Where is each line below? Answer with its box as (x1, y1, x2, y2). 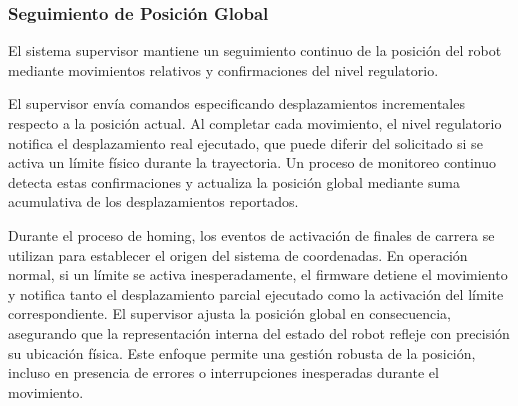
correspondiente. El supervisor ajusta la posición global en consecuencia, (8, 303, 452, 324)
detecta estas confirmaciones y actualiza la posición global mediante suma (8, 171, 460, 192)
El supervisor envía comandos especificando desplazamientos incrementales (8, 93, 465, 114)
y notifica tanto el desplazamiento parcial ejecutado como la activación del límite (8, 283, 504, 304)
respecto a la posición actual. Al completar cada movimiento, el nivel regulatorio (8, 113, 502, 133)
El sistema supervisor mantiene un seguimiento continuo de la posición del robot (8, 40, 502, 61)
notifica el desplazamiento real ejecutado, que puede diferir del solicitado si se (8, 132, 483, 153)
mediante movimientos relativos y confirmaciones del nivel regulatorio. (8, 59, 439, 80)
